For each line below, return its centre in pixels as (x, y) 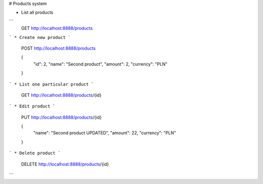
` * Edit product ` (32, 106)
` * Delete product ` (35, 153)
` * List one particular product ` (52, 84)
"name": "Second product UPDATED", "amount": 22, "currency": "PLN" (105, 133)
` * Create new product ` (40, 37)
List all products (37, 13)
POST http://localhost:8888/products (58, 48)
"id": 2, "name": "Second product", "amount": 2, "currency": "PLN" (100, 64)
